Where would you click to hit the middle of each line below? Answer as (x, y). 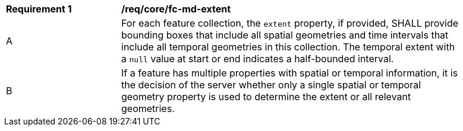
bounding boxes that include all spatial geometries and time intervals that (285, 35)
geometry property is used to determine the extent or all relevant (266, 97)
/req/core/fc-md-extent (176, 9)
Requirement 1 (39, 9)
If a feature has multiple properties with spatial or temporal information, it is (290, 73)
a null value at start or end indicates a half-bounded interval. (258, 59)
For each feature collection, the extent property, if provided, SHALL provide (290, 23)
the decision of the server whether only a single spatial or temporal (271, 85)
